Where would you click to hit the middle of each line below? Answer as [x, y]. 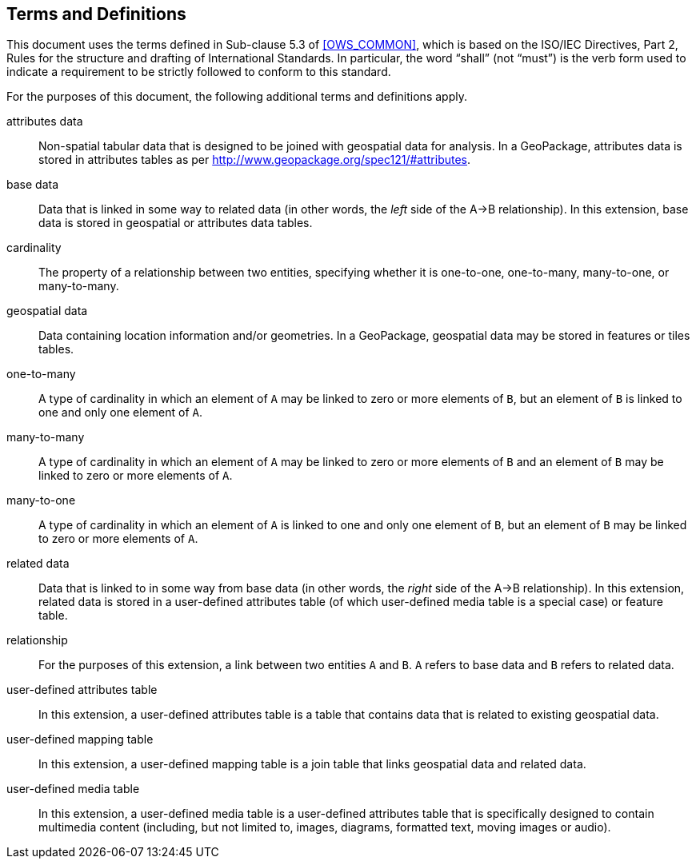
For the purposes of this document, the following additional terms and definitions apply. [237, 97]
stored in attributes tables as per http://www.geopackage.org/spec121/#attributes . [255, 160]
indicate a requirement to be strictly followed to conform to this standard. [199, 72]
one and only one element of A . [121, 413]
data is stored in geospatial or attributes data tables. [176, 223]
